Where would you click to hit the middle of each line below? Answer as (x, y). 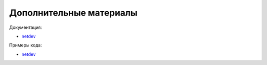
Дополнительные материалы (73, 13)
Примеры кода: (25, 45)
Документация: (25, 27)
